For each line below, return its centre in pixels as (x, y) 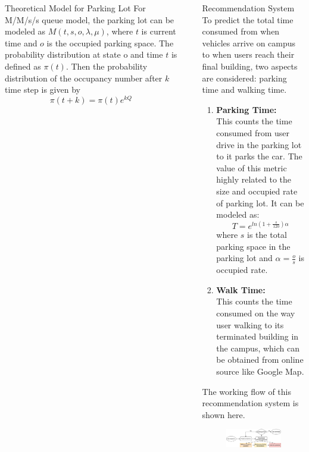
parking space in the (253, 246)
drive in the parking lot (259, 144)
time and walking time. (244, 90)
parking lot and (244, 258)
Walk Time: (241, 289)
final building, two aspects (250, 66)
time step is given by (43, 90)
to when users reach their (248, 54)
